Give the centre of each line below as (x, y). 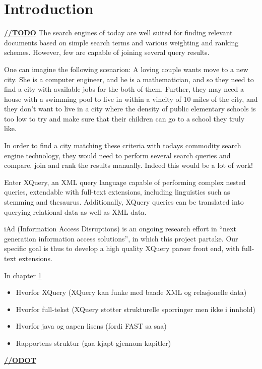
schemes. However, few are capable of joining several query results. (107, 52)
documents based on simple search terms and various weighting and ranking (121, 42)
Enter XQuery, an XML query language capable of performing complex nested (125, 182)
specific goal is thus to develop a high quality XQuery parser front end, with (122, 248)
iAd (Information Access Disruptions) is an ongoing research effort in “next (120, 229)
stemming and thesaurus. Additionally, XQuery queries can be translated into (124, 202)
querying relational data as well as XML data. (75, 211)
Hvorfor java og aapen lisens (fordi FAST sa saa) (91, 326)
